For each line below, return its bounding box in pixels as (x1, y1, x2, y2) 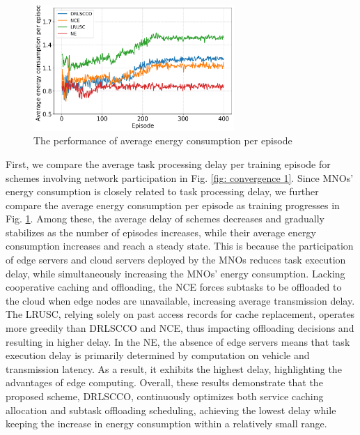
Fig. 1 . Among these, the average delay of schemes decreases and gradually (6, 211, 324, 226)
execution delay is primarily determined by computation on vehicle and (6, 348, 310, 362)
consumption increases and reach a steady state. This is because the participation (6, 238, 354, 253)
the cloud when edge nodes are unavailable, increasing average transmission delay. (6, 293, 355, 307)
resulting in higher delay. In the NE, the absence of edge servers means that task (6, 334, 350, 349)
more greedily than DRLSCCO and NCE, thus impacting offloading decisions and (6, 321, 354, 335)
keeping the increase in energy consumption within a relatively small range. (6, 416, 327, 431)
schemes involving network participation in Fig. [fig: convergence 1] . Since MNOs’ (6, 170, 354, 185)
